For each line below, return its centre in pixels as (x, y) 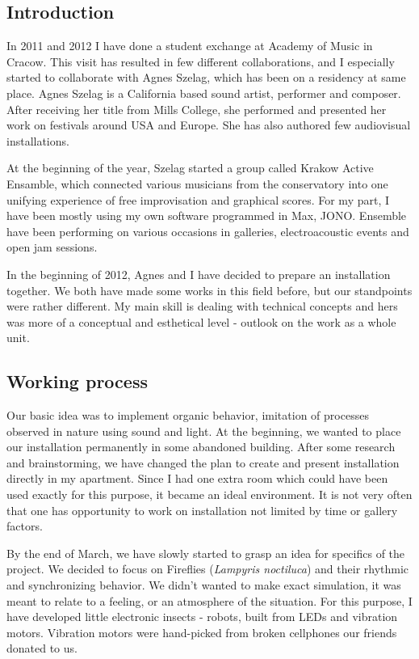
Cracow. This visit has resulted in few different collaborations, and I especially (201, 61)
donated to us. (42, 648)
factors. (25, 526)
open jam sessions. (52, 247)
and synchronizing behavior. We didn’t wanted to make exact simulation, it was (204, 585)
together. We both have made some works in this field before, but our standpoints (209, 290)
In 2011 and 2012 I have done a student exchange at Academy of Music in (190, 46)
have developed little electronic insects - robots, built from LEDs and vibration (202, 617)
